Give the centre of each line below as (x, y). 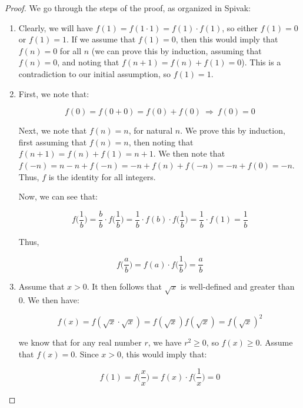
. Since (87, 354)
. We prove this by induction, (233, 130)
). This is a (261, 62)
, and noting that (88, 62)
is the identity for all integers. (102, 176)
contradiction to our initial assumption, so (94, 73)
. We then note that (189, 153)
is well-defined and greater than (238, 286)
